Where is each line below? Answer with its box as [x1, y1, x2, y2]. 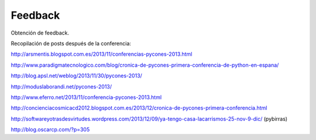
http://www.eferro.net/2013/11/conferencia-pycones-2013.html [11, 94, 162, 101]
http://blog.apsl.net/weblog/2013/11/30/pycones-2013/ [11, 72, 143, 79]
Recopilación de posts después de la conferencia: [11, 40, 132, 47]
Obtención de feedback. [11, 29, 70, 36]
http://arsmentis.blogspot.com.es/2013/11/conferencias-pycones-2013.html [11, 50, 193, 58]
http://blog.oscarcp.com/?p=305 [11, 126, 90, 133]
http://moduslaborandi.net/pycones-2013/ [11, 83, 112, 90]
